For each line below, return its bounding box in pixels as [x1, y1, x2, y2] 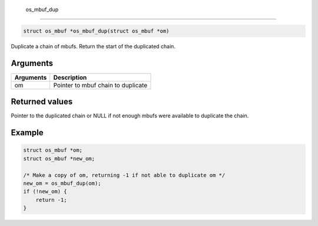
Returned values [11, 97, 73, 107]
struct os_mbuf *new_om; [23, 155, 95, 162]
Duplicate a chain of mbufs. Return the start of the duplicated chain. [11, 42, 176, 50]
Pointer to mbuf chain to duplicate [53, 81, 148, 89]
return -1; [35, 196, 67, 203]
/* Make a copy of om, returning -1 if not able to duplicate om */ [23, 172, 226, 178]
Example [11, 127, 44, 138]
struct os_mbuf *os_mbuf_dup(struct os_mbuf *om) [23, 27, 170, 34]
